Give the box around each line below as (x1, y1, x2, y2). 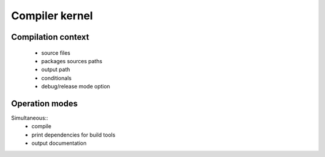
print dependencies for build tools (31, 131, 116, 138)
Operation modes (11, 98, 78, 108)
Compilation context (11, 32, 90, 42)
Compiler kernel (11, 9, 93, 22)
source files (41, 49, 70, 57)
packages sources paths (41, 57, 102, 64)
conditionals (41, 74, 72, 81)
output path (41, 66, 70, 73)
